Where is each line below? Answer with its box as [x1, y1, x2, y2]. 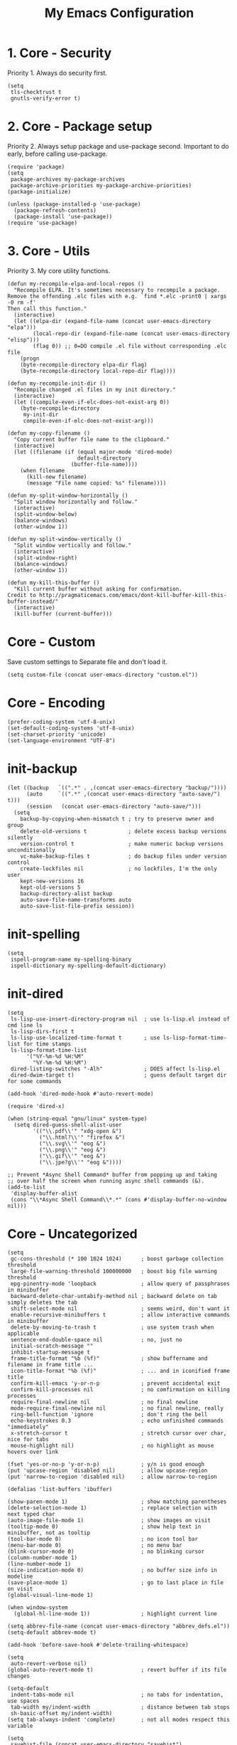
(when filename [20, 467, 65, 474]
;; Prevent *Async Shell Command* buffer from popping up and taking [7, 1171, 218, 1179]
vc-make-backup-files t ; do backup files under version [20, 853, 227, 860]
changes [7, 1672, 31, 1680]
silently [7, 834, 33, 841]
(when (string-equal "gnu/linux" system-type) [7, 1115, 148, 1122]
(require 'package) [7, 163, 65, 170]
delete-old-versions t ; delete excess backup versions [20, 828, 227, 835]
